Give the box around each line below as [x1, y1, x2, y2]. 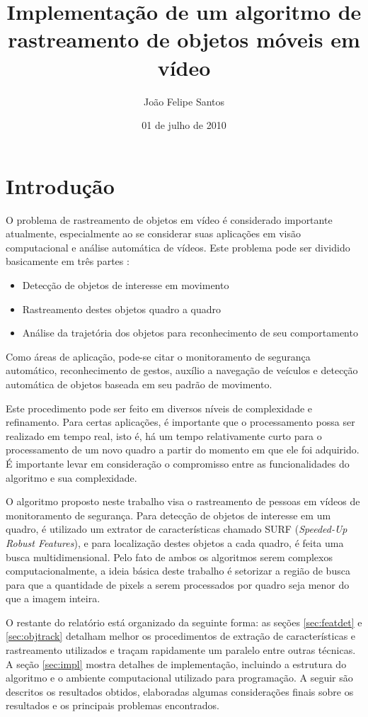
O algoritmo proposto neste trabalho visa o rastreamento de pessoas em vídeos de [6, 494, 360, 509]
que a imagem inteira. [6, 591, 100, 606]
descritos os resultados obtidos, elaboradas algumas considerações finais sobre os [6, 684, 354, 699]
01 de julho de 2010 [142, 118, 226, 132]
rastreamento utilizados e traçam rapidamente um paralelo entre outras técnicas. [6, 643, 356, 657]
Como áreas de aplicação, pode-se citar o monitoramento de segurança [6, 349, 311, 363]
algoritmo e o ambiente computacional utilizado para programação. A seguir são [6, 670, 353, 685]
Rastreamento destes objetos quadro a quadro [22, 301, 222, 316]
